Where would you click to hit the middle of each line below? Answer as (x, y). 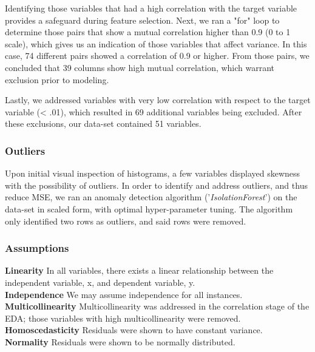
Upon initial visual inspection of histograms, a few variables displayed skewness (153, 173)
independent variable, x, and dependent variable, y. (100, 282)
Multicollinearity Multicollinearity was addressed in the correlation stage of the (157, 306)
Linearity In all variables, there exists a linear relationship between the (139, 270)
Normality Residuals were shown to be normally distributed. (120, 341)
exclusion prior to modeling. (57, 79)
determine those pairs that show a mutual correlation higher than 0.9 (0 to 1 (148, 32)
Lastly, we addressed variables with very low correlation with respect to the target (158, 100)
